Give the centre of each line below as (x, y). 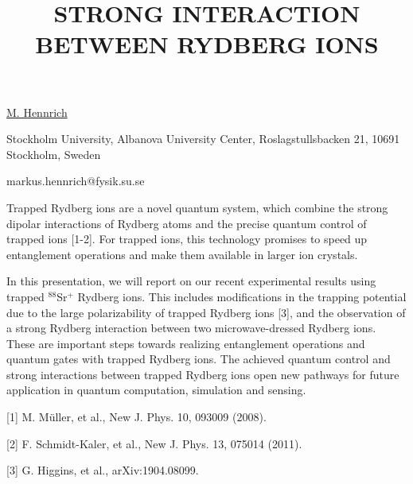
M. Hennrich (37, 112)
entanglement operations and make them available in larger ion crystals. (182, 254)
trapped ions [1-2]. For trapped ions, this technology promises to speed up (187, 239)
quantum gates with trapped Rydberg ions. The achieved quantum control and (199, 359)
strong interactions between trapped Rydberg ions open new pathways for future (203, 374)
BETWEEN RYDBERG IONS (207, 44)
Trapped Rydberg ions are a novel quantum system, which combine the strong (197, 207)
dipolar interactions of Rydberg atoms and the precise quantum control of (187, 223)
